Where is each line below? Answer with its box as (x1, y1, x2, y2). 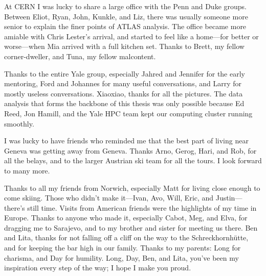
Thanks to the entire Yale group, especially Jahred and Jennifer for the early (4, 68, 245, 79)
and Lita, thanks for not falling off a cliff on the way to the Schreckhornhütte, (4, 232, 249, 243)
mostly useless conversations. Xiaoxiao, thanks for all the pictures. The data (4, 88, 243, 98)
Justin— (215, 192, 242, 203)
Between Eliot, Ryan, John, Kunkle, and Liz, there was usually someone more (4, 11, 248, 21)
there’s (4, 202, 25, 213)
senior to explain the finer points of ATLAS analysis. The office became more (4, 21, 247, 32)
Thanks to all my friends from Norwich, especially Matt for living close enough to (4, 182, 260, 193)
